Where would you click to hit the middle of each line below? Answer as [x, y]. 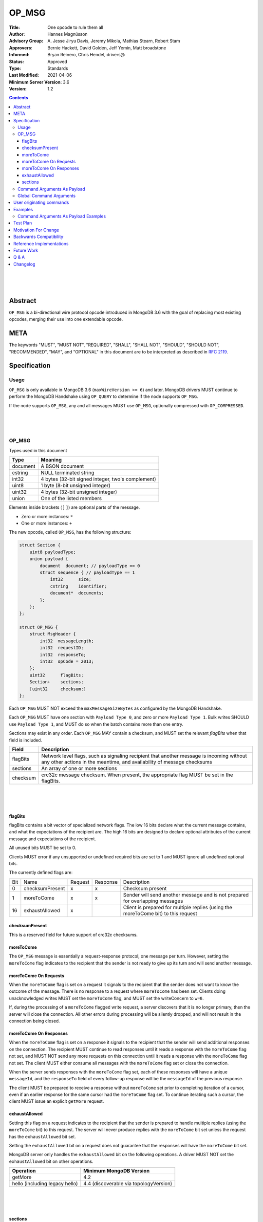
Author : [17, 34]
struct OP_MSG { [39, 627]
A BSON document [62, 466]
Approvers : [21, 48]
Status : [17, 62]
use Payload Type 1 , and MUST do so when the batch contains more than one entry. [96, 724]
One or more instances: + [47, 524]
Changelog [24, 264]
